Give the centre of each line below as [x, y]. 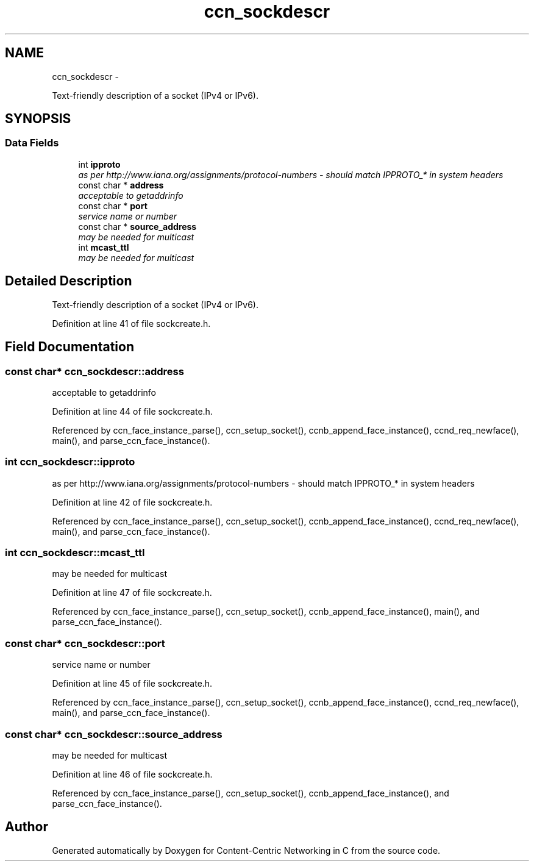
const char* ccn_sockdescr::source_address [114, 734]
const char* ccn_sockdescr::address [94, 371]
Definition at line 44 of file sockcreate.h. [132, 411]
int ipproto [99, 164]
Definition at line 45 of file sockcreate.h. [132, 684]
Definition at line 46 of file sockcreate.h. [132, 774]
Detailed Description [69, 281]
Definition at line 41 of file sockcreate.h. [131, 323]
